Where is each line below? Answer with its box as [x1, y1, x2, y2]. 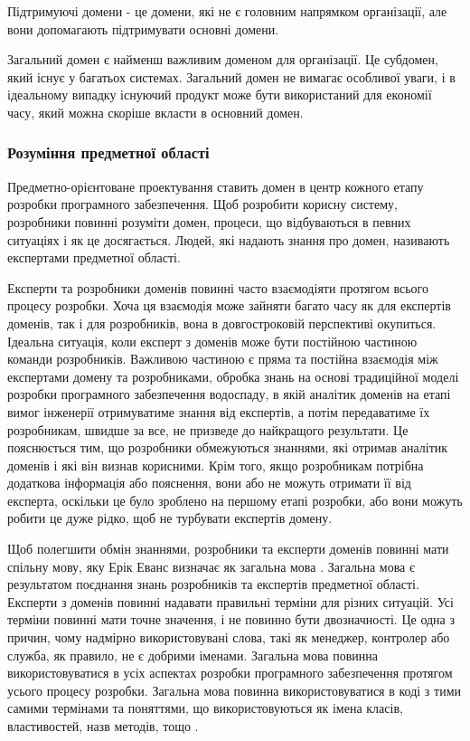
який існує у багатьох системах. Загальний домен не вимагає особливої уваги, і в [7, 67, 456, 86]
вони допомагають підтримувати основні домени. [7, 19, 279, 38]
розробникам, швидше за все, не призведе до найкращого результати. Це [7, 420, 409, 439]
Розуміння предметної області [7, 141, 210, 164]
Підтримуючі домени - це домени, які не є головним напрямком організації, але [7, 2, 447, 20]
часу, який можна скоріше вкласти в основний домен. [7, 102, 304, 121]
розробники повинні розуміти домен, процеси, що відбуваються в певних [7, 212, 411, 231]
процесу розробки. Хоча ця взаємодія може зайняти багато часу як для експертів [7, 296, 451, 315]
